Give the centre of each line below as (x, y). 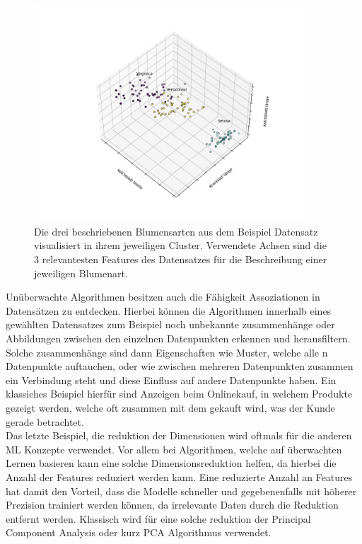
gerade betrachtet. (45, 421)
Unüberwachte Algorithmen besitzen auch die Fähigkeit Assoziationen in (163, 297)
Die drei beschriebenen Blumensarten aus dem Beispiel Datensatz (176, 231)
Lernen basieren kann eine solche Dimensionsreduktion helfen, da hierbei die (171, 463)
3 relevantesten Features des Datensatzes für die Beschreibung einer (181, 259)
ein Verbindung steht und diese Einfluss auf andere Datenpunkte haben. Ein (171, 380)
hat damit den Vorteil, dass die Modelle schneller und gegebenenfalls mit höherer (181, 491)
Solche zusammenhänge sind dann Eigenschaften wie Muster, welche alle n (167, 352)
